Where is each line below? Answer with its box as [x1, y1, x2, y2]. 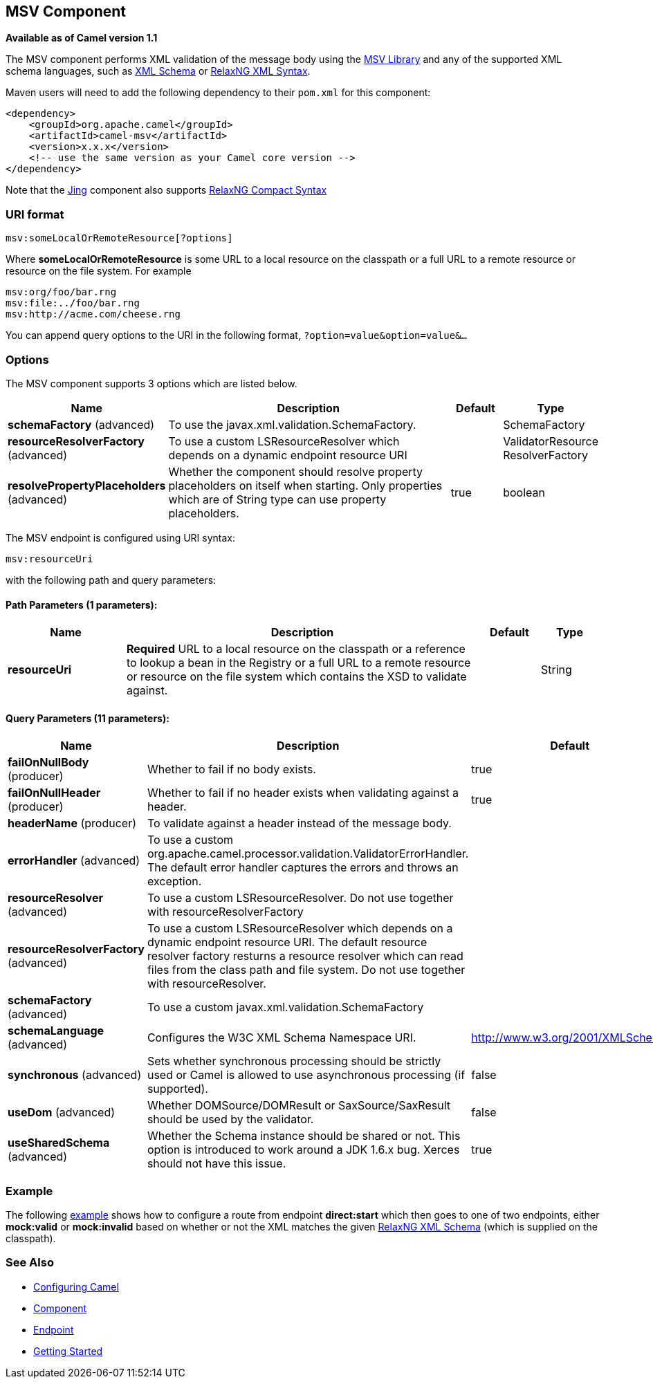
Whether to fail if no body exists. [147, 762, 316, 777]
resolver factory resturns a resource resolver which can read [147, 949, 463, 963]
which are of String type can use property [168, 492, 387, 506]
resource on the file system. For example [6, 265, 192, 277]
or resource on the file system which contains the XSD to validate [127, 670, 467, 684]
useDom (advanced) [8, 1105, 116, 1120]
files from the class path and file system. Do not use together [147, 963, 466, 977]
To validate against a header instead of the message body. [147, 816, 452, 831]
